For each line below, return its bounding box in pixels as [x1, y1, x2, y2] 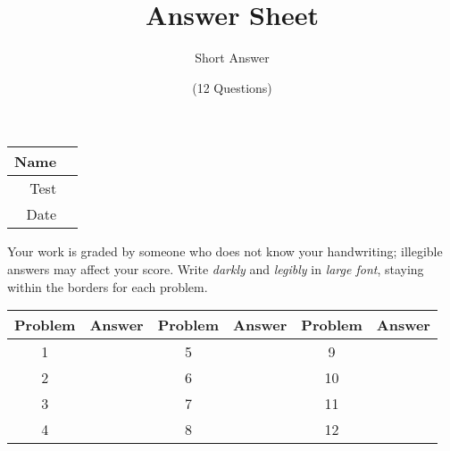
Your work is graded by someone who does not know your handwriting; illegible [7, 242, 443, 261]
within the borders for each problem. [7, 277, 208, 296]
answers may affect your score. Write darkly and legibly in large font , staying [7, 259, 424, 278]
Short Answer [195, 48, 270, 67]
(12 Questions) [192, 78, 272, 96]
